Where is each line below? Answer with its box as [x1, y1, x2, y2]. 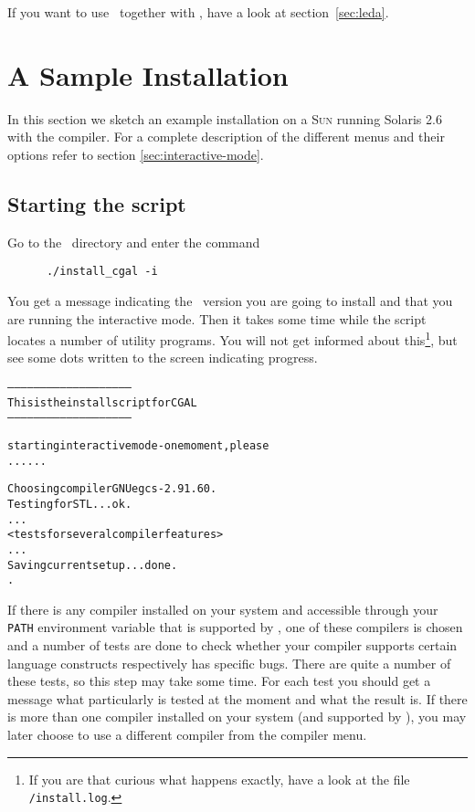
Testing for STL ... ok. [7, 497, 132, 511]
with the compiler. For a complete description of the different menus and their [7, 127, 445, 146]
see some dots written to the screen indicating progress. [7, 348, 318, 367]
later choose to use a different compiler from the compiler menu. [7, 725, 367, 744]
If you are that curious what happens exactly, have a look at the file [28, 769, 410, 788]
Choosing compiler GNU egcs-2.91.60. [7, 482, 217, 496]
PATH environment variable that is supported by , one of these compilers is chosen [7, 617, 463, 637]
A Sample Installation [7, 56, 289, 93]
